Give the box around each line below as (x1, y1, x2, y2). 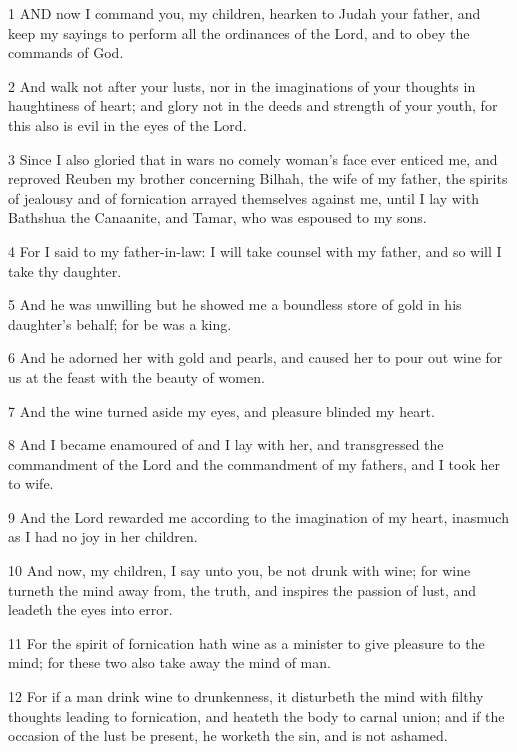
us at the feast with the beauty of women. (8, 366, 265, 387)
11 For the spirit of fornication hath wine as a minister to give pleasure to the (8, 632, 485, 653)
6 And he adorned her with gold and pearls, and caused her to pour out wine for (8, 347, 503, 368)
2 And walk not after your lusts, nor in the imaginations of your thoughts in (8, 75, 476, 96)
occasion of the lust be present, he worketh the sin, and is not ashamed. (8, 725, 448, 746)
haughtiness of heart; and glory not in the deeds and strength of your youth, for (8, 95, 498, 116)
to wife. (8, 473, 54, 494)
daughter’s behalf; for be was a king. (8, 313, 232, 334)
